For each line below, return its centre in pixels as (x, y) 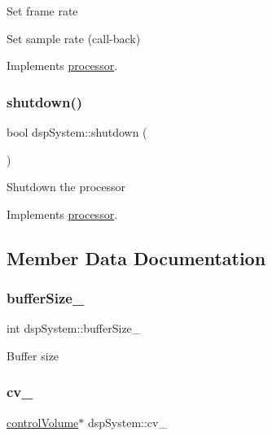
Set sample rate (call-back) (74, 38)
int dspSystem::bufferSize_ (74, 328)
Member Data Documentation (136, 257)
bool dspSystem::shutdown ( (77, 132)
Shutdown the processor (66, 187)
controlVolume (43, 422)
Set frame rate (42, 11)
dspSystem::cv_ (127, 422)
